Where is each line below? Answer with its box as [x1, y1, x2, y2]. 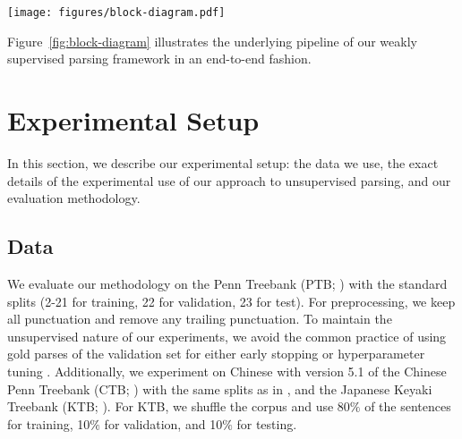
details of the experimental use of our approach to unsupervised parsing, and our [7, 171, 451, 190]
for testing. [236, 414, 297, 433]
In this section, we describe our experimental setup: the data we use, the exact [7, 153, 439, 172]
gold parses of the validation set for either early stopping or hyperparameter [7, 344, 425, 363]
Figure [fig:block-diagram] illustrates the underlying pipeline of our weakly [7, 31, 417, 50]
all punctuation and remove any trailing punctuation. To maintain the [7, 309, 392, 328]
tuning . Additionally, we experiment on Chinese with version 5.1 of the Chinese [7, 361, 447, 380]
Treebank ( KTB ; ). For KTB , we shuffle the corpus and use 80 [7, 397, 350, 416]
